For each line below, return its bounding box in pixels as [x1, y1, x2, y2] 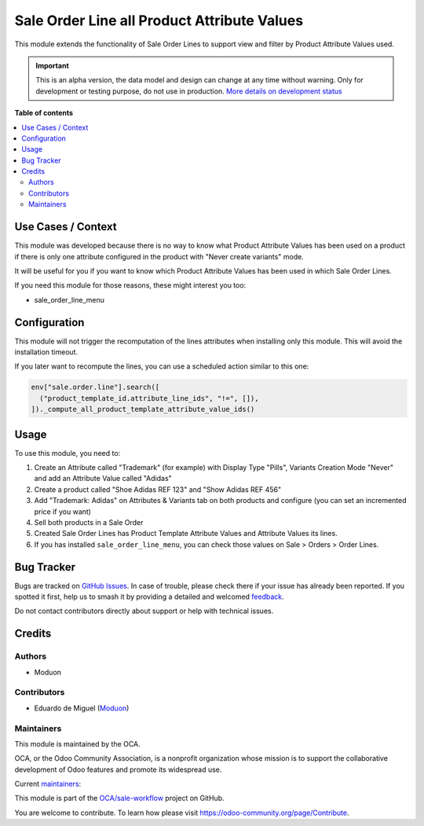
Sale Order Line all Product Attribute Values [14, 12, 304, 29]
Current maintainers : [14, 779, 82, 789]
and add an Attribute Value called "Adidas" [34, 474, 172, 483]
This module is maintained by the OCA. [14, 739, 141, 748]
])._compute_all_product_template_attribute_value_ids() [31, 405, 255, 414]
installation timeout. [14, 347, 79, 357]
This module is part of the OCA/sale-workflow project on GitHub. [14, 794, 225, 803]
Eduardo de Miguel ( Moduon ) [34, 703, 130, 713]
